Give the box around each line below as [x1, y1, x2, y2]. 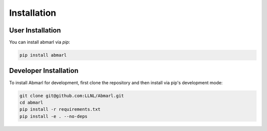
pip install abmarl [19, 52, 67, 58]
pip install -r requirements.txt [19, 106, 101, 112]
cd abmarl [19, 99, 44, 105]
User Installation [9, 26, 61, 34]
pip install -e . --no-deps [19, 113, 88, 119]
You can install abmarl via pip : [9, 39, 70, 45]
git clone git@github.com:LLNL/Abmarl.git [19, 93, 124, 98]
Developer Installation [9, 66, 79, 75]
